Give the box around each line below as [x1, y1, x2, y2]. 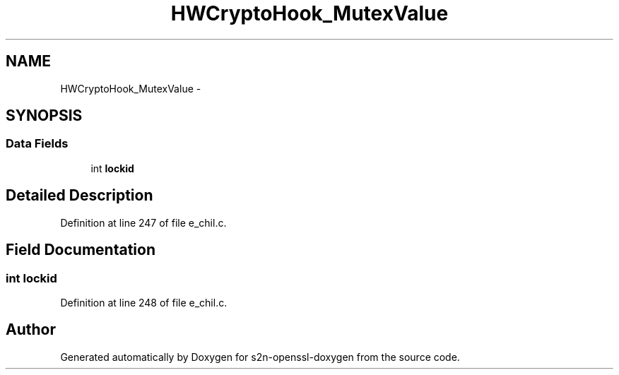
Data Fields [6, 136, 69, 151]
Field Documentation [6, 241, 155, 259]
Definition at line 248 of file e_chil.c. [60, 296, 228, 309]
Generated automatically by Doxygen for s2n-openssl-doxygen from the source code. [60, 350, 460, 363]
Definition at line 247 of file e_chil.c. [60, 216, 227, 229]
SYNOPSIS [6, 107, 83, 125]
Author [6, 321, 56, 339]
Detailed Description [6, 186, 153, 205]
